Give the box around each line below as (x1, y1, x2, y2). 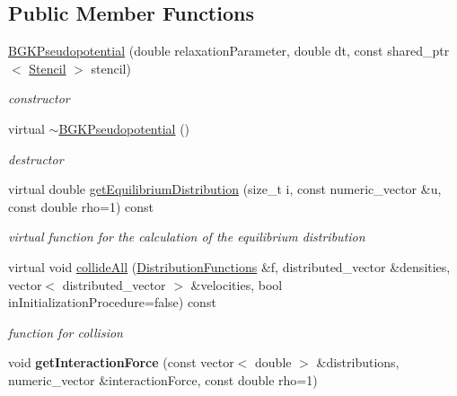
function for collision (8, 322, 123, 341)
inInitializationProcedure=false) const (8, 293, 216, 312)
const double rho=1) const (8, 197, 154, 216)
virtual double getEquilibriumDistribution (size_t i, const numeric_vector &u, (8, 180, 442, 198)
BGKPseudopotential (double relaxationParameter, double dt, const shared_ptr (8, 41, 450, 60)
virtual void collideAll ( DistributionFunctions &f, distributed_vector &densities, (8, 257, 451, 276)
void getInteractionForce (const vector (8, 353, 234, 372)
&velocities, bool (190, 275, 283, 294)
